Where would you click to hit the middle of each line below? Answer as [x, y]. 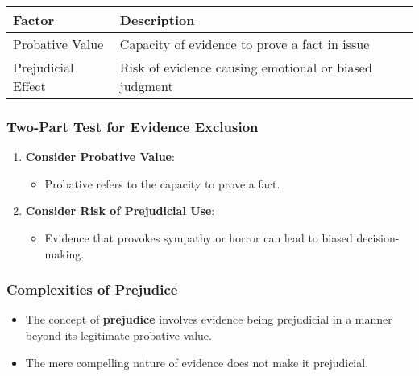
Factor [34, 20]
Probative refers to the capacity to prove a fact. [162, 183]
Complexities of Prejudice [92, 289]
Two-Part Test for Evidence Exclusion [133, 126]
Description [157, 20]
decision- [378, 238]
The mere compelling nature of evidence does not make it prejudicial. [197, 362]
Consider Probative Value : [100, 157]
